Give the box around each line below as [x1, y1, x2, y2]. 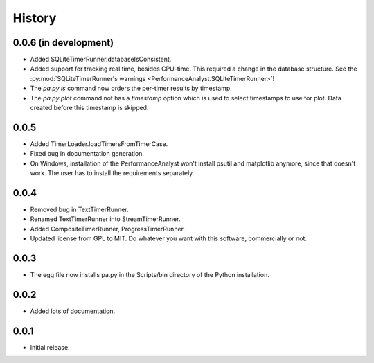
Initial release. [30, 343, 70, 351]
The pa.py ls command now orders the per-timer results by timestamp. [30, 84, 232, 93]
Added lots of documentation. [30, 307, 116, 315]
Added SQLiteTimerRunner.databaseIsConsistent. [30, 55, 172, 64]
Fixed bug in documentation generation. [30, 150, 145, 158]
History [12, 10, 57, 26]
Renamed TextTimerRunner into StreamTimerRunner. [30, 215, 181, 223]
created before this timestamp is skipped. [30, 104, 149, 112]
